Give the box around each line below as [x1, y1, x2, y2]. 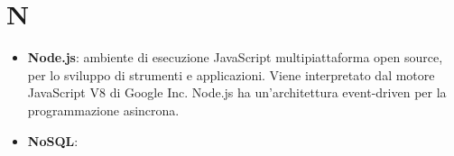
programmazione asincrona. [27, 100, 180, 119]
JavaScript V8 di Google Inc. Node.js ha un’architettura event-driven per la [27, 83, 447, 102]
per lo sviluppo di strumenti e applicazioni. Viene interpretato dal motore [27, 65, 435, 84]
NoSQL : [27, 131, 79, 150]
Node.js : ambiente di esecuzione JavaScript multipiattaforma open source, [27, 48, 443, 67]
